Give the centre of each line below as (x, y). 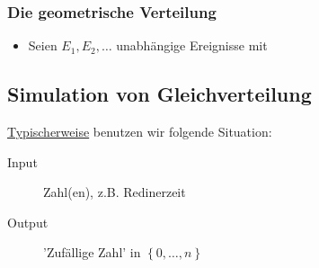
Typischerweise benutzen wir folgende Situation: (140, 132)
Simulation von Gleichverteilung (159, 94)
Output (28, 222)
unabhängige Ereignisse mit (192, 45)
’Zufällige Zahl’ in (92, 252)
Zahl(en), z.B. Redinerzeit (115, 192)
